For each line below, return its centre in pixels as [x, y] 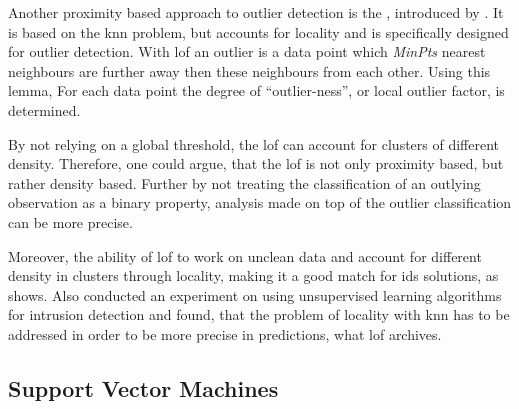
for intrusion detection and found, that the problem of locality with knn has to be [259, 314]
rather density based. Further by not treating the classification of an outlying [244, 182]
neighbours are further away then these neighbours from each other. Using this [249, 70]
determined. [44, 109]
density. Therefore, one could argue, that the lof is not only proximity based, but [256, 163]
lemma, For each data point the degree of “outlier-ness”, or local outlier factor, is [256, 90]
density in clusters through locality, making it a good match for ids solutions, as [253, 275]
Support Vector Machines [143, 387]
